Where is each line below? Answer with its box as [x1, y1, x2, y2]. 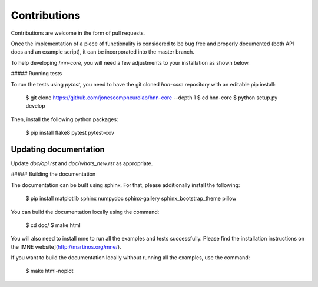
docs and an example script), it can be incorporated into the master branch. [11, 48, 194, 55]
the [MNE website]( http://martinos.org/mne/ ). [11, 243, 121, 250]
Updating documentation [11, 144, 105, 154]
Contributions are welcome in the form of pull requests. [11, 29, 145, 36]
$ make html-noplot [25, 268, 74, 275]
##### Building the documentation [11, 171, 96, 178]
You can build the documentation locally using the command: [11, 208, 160, 215]
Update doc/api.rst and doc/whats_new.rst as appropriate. [11, 159, 153, 167]
